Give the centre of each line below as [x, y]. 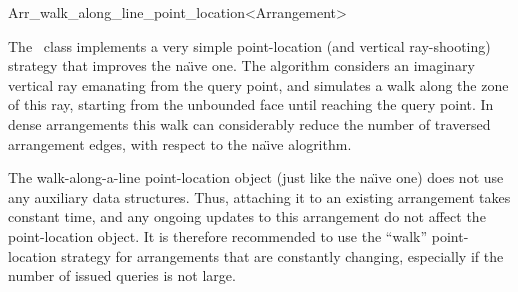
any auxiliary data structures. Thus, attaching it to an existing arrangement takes [259, 196]
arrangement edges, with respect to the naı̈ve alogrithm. [180, 143]
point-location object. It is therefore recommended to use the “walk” [218, 235]
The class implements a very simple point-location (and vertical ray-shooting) [249, 45]
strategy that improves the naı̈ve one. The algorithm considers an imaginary [241, 65]
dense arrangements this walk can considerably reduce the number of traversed [249, 123]
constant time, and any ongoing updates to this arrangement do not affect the [247, 216]
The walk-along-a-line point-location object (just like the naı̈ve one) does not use [256, 177]
